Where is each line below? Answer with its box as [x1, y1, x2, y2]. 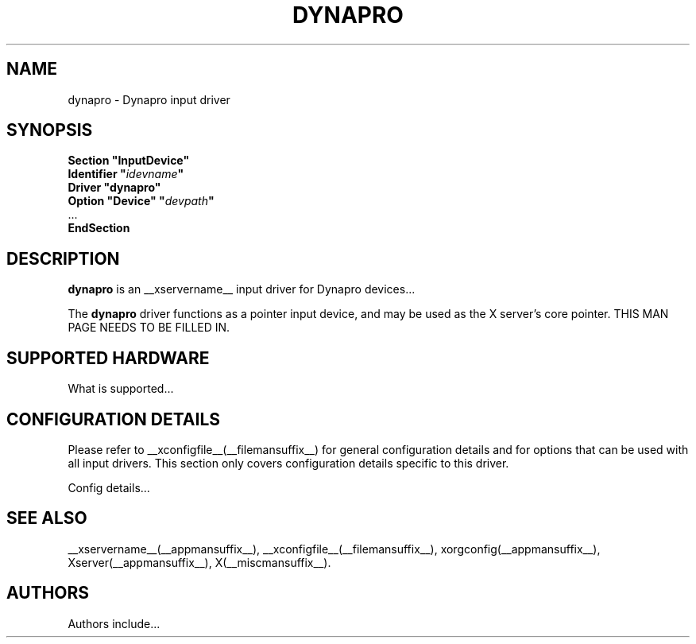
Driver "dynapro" [68, 180, 161, 195]
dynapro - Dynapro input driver [68, 92, 230, 107]
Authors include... [68, 616, 160, 630]
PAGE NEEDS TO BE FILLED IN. [68, 320, 230, 335]
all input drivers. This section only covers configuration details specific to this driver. [68, 456, 509, 470]
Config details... [68, 480, 150, 495]
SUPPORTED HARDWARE [6, 347, 210, 368]
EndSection [68, 221, 130, 235]
